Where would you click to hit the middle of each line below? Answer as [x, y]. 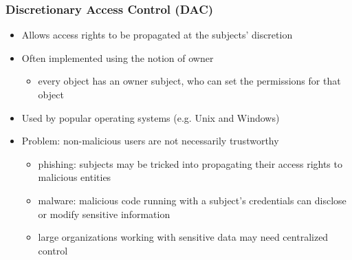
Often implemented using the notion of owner [118, 57]
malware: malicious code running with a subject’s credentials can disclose [192, 200]
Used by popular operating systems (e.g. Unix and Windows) [151, 117]
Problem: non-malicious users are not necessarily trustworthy [150, 141]
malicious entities [75, 177]
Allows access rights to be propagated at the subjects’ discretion [157, 35]
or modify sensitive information [104, 214]
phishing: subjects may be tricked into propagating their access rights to [190, 163]
